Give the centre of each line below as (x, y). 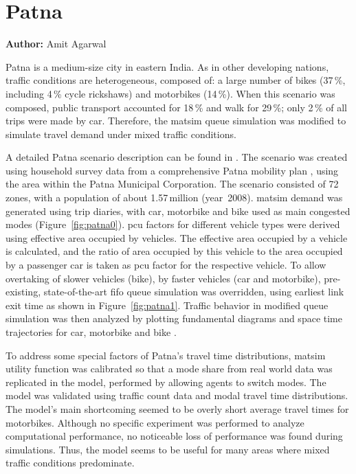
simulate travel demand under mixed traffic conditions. (121, 134)
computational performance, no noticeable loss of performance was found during (174, 436)
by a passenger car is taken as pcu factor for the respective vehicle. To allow (166, 265)
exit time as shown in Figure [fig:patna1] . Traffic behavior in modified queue (167, 305)
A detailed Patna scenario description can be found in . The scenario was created (177, 157)
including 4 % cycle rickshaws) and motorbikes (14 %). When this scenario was (170, 93)
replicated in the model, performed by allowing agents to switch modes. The (166, 382)
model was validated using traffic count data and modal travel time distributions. (177, 395)
